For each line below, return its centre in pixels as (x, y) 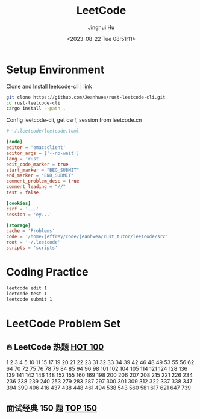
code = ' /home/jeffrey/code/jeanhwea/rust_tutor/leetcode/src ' (87, 237)
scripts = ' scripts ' (32, 248)
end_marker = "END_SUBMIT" (40, 175)
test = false (23, 193)
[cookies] (19, 203)
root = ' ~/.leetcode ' (33, 242)
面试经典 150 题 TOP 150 (52, 408)
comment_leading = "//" (36, 187)
